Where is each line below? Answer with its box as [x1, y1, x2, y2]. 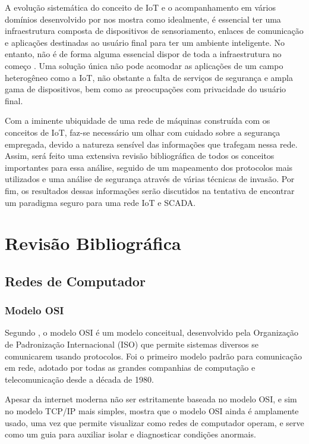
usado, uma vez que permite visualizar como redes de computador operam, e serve [5, 416, 304, 429]
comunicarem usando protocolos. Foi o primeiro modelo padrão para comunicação [5, 349, 302, 362]
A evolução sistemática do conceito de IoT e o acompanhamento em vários [5, 1, 276, 13]
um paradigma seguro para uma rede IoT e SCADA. [5, 196, 196, 208]
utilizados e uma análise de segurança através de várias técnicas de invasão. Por [5, 173, 295, 185]
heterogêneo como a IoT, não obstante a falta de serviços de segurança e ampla [5, 71, 293, 83]
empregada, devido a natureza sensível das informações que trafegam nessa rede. [5, 137, 298, 150]
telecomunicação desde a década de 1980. [5, 373, 154, 385]
